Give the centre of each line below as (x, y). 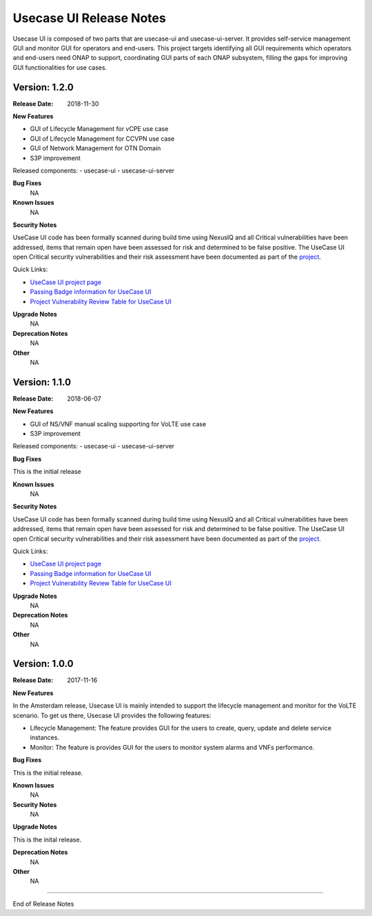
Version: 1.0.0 (43, 664)
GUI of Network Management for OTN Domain (95, 148)
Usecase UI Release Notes (90, 18)
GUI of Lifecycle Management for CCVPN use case (102, 139)
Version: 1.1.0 (42, 382)
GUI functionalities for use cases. (60, 67)
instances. (45, 737)
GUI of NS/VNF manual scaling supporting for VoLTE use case (118, 424)
